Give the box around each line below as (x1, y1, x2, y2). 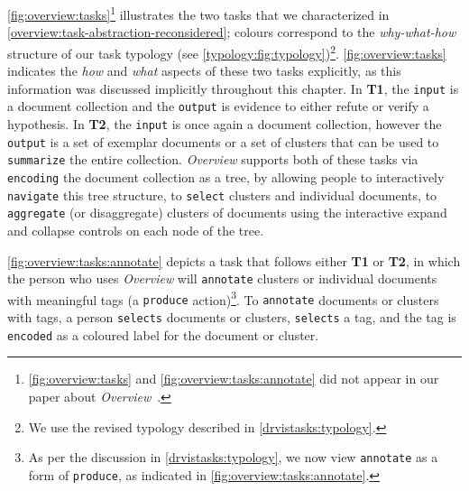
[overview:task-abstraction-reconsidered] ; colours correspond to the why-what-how (7, 23, 456, 42)
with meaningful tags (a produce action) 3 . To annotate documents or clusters (7, 287, 439, 309)
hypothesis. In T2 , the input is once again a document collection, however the (7, 115, 442, 133)
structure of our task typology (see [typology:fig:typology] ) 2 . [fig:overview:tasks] (7, 41, 446, 62)
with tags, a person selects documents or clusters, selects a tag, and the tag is (7, 308, 456, 327)
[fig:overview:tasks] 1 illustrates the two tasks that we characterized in (7, 3, 390, 23)
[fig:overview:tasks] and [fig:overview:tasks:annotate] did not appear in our (28, 369, 439, 388)
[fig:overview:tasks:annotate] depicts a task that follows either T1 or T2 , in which (7, 251, 461, 270)
